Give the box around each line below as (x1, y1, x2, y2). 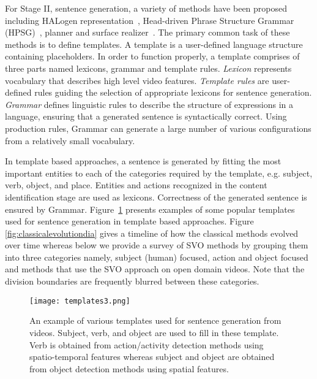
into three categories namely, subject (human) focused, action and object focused (5, 250, 308, 263)
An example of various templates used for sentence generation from (29, 314, 282, 327)
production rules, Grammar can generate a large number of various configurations (5, 121, 311, 134)
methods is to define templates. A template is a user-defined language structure (5, 37, 303, 50)
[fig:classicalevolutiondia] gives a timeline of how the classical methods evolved (5, 226, 299, 239)
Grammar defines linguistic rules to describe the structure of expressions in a (5, 98, 294, 110)
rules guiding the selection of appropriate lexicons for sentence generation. (34, 86, 312, 99)
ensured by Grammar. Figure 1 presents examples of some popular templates (5, 202, 295, 215)
